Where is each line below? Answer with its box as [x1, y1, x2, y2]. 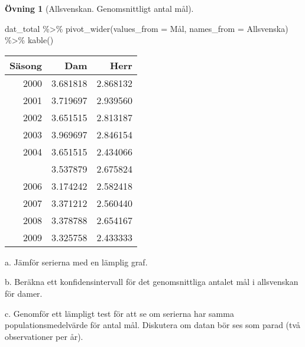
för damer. [5, 287, 43, 299]
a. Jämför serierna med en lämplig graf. [5, 255, 148, 268]
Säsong [9, 58, 43, 72]
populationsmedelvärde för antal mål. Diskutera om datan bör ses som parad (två [5, 319, 301, 331]
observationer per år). [5, 330, 83, 342]
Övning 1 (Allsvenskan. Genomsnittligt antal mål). [5, 2, 194, 14]
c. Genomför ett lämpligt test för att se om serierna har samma [5, 307, 234, 319]
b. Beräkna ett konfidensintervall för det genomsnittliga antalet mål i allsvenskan [5, 275, 298, 288]
